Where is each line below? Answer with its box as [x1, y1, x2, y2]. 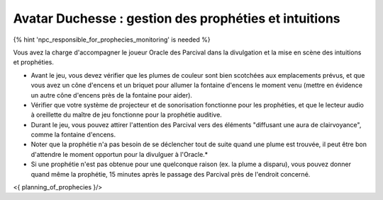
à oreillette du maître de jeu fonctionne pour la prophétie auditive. [30, 110, 223, 119]
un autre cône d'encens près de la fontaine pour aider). [30, 90, 193, 99]
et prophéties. [13, 58, 55, 66]
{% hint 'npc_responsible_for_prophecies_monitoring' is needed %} [13, 35, 211, 44]
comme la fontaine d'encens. [30, 131, 116, 139]
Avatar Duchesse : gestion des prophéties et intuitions [13, 11, 340, 26]
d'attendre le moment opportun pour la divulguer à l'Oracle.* [30, 150, 209, 158]
